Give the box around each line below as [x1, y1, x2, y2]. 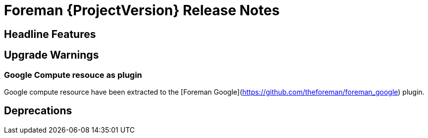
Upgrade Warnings [4, 49, 99, 62]
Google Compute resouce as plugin [4, 69, 142, 80]
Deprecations [4, 104, 72, 117]
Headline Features [4, 28, 96, 40]
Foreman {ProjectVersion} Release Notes [4, 2, 280, 19]
